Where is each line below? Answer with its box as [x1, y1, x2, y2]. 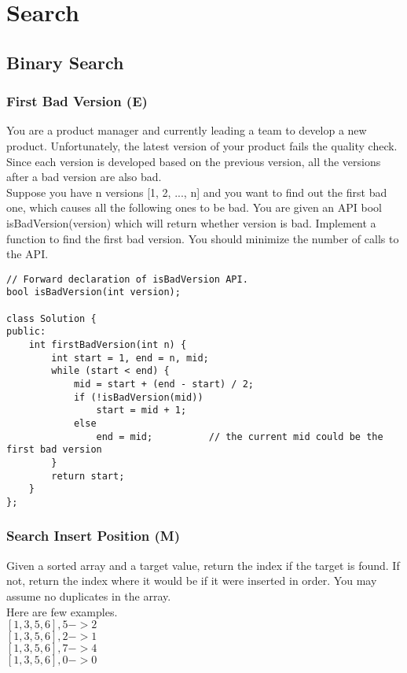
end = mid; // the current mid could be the [96, 431, 383, 442]
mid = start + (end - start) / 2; [73, 378, 254, 390]
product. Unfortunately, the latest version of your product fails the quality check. [6, 137, 398, 153]
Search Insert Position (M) [6, 526, 181, 545]
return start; [51, 470, 125, 482]
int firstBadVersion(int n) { [28, 339, 187, 350]
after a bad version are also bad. [6, 168, 162, 185]
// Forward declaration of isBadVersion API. [6, 273, 248, 285]
